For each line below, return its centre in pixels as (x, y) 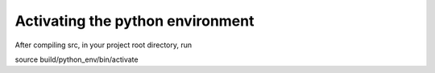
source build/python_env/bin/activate (77, 59)
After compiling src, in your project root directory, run (104, 45)
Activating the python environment (135, 21)
